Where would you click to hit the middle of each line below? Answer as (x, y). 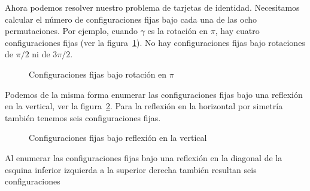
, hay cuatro (237, 31)
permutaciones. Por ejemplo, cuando (72, 31)
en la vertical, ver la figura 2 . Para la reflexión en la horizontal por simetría (144, 106)
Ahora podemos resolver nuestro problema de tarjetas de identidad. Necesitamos (152, 7)
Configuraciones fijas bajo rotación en (98, 74)
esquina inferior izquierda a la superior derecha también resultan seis (131, 169)
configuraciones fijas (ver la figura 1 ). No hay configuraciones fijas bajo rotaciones (155, 42)
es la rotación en (178, 31)
